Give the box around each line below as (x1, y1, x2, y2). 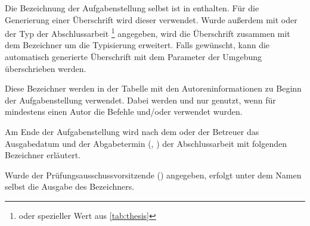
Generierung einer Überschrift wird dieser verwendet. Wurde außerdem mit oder (5, 13, 297, 26)
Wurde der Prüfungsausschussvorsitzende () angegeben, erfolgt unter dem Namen (5, 168, 302, 181)
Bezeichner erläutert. (5, 149, 81, 161)
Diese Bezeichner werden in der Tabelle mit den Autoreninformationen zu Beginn (5, 82, 302, 95)
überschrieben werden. (5, 62, 86, 74)
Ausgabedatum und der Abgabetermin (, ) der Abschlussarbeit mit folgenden (5, 137, 287, 149)
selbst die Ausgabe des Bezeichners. (5, 180, 135, 193)
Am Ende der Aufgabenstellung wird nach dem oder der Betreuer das (5, 125, 259, 137)
